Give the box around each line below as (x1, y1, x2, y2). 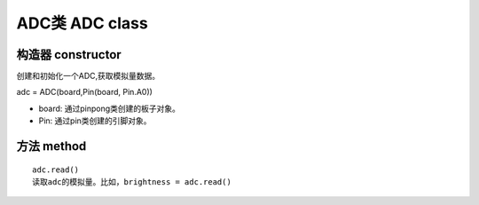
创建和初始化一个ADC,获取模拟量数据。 (16, 71, 161, 82)
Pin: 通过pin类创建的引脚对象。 (38, 115, 152, 126)
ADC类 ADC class (16, 13, 148, 33)
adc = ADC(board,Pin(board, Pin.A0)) (16, 87, 153, 98)
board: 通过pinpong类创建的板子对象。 (38, 103, 181, 114)
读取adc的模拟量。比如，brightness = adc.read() (32, 177, 232, 187)
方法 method (16, 138, 87, 154)
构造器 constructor (16, 47, 122, 62)
